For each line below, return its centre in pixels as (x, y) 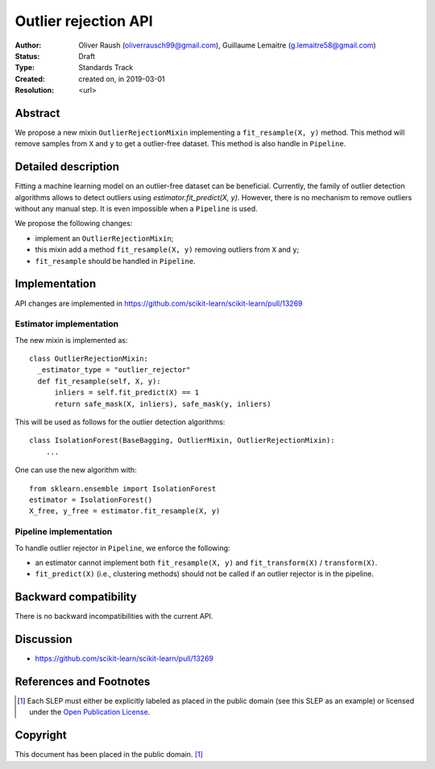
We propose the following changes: (74, 224)
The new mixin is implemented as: (71, 340)
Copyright (41, 736)
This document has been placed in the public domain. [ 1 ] (109, 754)
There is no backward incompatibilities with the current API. (114, 616)
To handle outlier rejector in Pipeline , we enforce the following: (122, 548)
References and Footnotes (83, 681)
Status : (27, 56)
